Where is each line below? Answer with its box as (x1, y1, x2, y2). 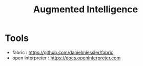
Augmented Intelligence (33, 4, 138, 15)
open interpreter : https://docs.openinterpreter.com (12, 55, 121, 61)
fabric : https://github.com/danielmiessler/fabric (12, 49, 114, 55)
